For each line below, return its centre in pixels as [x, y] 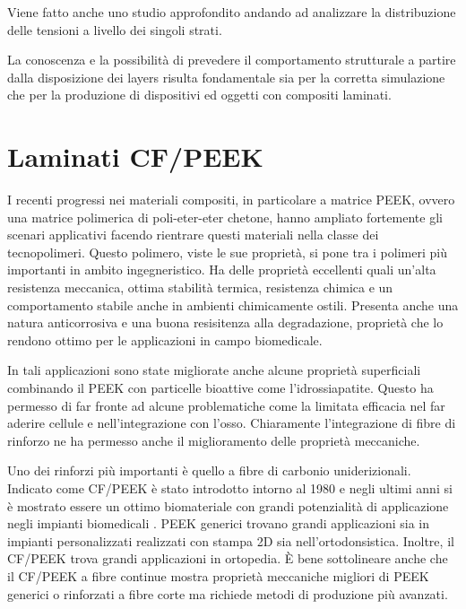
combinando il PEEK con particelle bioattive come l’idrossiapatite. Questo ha [220, 388]
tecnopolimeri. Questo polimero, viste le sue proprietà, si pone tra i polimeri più [227, 252]
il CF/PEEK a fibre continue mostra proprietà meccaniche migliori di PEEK [218, 575]
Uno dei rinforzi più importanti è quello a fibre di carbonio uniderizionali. [209, 470]
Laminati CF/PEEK [135, 157]
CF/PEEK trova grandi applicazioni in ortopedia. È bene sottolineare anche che [228, 558]
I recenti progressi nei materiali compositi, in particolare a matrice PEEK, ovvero [231, 200]
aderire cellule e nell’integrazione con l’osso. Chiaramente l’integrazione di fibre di [232, 423]
